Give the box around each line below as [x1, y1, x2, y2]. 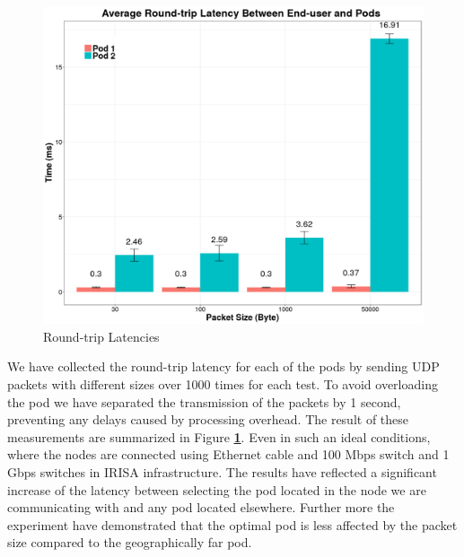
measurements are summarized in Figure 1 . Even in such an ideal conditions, [7, 427, 431, 446]
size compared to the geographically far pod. [7, 533, 252, 552]
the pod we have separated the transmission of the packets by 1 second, [7, 392, 401, 411]
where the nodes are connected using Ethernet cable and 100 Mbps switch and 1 [7, 445, 450, 464]
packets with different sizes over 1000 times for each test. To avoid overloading [7, 374, 438, 393]
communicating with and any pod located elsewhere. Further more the [7, 498, 395, 517]
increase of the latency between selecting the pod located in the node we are [7, 480, 426, 499]
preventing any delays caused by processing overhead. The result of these [7, 410, 409, 429]
